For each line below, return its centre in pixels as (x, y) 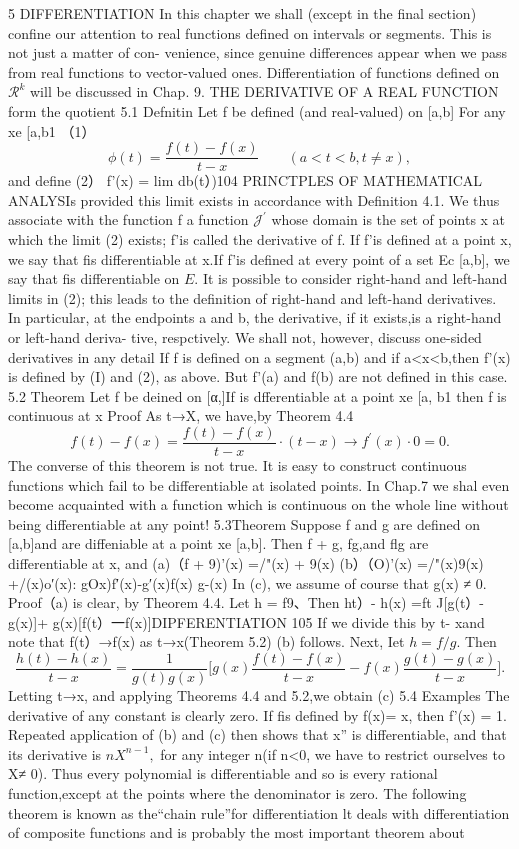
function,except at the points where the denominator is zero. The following (237, 792)
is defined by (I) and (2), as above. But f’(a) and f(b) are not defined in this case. (258, 376)
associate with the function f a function (128, 219)
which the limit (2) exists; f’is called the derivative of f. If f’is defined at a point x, (260, 239)
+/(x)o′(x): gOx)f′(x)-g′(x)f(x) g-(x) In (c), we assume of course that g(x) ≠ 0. (247, 582)
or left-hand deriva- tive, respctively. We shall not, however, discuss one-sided (245, 336)
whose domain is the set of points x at (388, 219)
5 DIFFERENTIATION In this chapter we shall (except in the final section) (242, 13)
